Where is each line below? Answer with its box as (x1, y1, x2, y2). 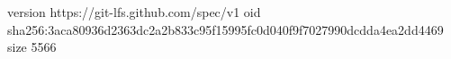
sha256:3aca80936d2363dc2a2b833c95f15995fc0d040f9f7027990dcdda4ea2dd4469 (7, 20, 444, 38)
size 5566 (7, 38, 57, 56)
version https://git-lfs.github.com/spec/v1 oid (7, 3, 261, 21)
